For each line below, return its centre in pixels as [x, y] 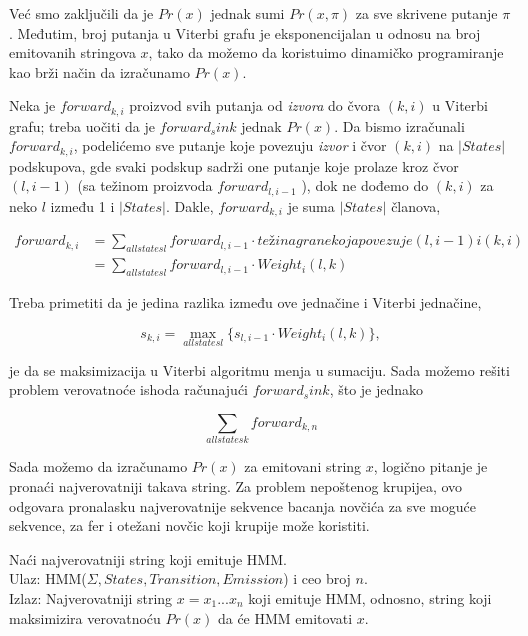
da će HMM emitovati [285, 617]
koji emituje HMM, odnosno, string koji [370, 597]
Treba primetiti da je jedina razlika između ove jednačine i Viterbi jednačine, [245, 302]
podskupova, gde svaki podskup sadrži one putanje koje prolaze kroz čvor [234, 165]
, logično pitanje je [430, 466]
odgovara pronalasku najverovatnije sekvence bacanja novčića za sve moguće [242, 505]
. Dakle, [189, 205]
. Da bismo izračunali [399, 125]
